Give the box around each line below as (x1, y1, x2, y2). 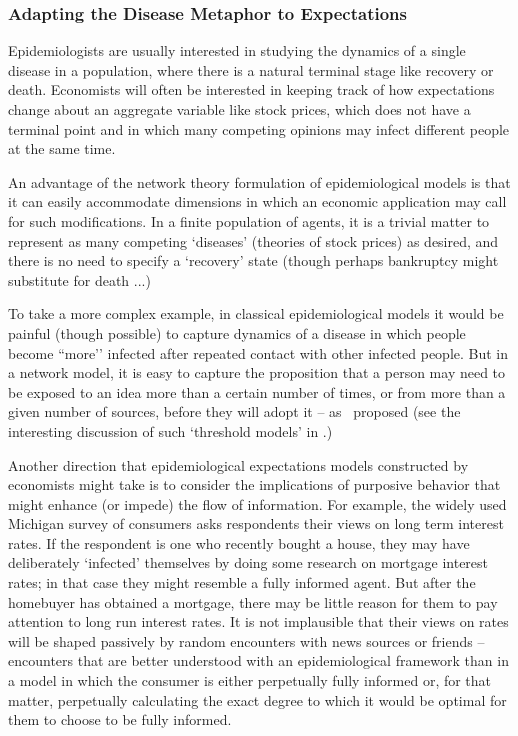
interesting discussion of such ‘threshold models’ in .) (8, 420, 333, 441)
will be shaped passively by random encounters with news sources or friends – (8, 630, 485, 651)
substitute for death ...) (8, 269, 151, 290)
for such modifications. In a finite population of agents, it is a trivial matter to (8, 210, 490, 231)
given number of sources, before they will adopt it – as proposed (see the (8, 401, 461, 422)
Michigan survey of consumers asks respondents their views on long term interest (8, 513, 504, 534)
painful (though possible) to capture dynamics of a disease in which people (8, 322, 466, 343)
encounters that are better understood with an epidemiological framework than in (8, 650, 509, 671)
